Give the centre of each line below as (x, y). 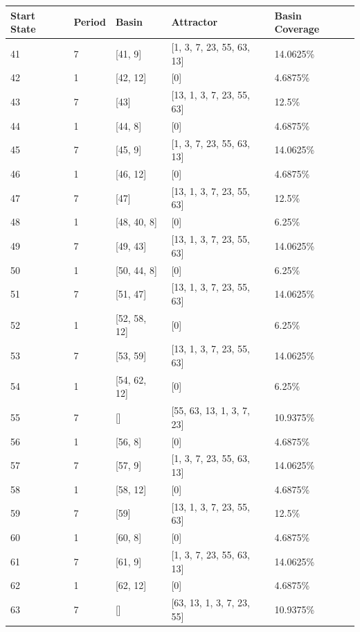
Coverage (297, 29)
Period (90, 22)
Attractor (195, 22)
